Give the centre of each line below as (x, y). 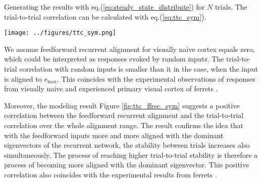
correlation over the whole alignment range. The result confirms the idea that (124, 125)
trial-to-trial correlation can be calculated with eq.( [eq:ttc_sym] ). (105, 16)
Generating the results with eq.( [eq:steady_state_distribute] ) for (104, 7)
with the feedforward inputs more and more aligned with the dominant (114, 135)
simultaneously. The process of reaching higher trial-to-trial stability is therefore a (131, 155)
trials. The (231, 7)
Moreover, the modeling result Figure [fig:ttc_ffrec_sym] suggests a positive (122, 105)
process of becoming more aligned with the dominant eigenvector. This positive (126, 165)
